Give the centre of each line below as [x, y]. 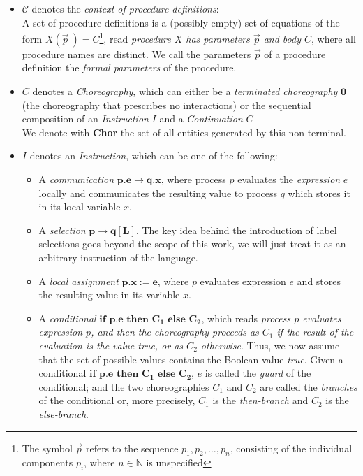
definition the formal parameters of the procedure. [129, 67]
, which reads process [246, 318]
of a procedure [295, 53]
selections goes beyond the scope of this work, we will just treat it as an [192, 244]
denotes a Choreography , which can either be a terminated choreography [185, 91]
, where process [193, 179]
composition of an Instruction [85, 118]
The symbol [47, 448]
